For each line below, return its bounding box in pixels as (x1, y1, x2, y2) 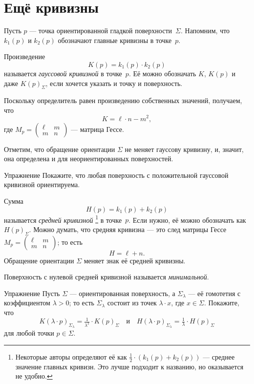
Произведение (4, 51, 45, 62)
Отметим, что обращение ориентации (4, 144, 115, 154)
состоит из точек (107, 298, 157, 308)
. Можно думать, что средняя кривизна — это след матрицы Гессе (29, 224, 227, 234)
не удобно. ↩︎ (15, 371, 53, 381)
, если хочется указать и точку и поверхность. (45, 78, 183, 88)
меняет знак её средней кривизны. (84, 255, 186, 265)
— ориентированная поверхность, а (69, 288, 175, 298)
